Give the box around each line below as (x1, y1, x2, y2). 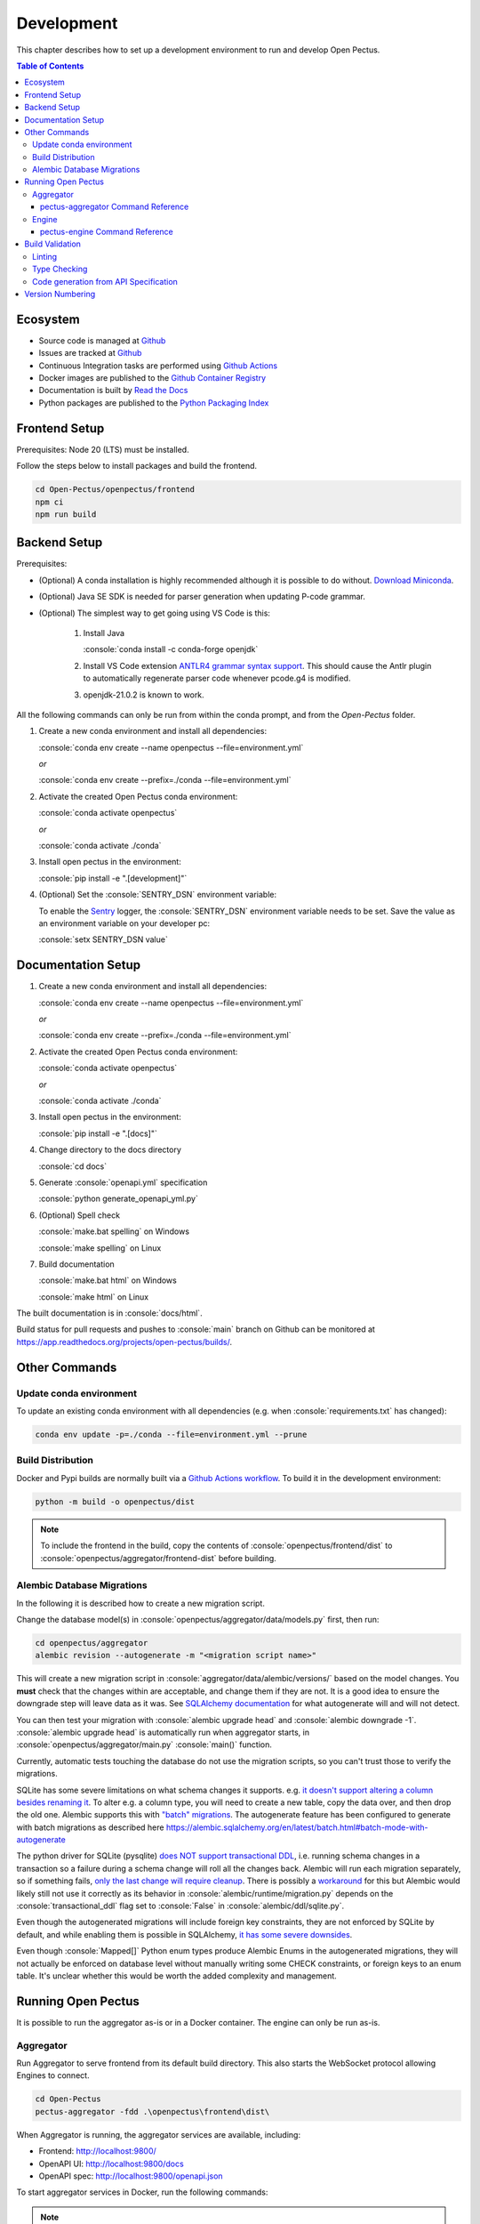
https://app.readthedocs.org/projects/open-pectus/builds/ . (16, 1336, 233, 1347)
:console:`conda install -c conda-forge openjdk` (83, 644, 259, 655)
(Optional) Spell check (38, 1210, 120, 1221)
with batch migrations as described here (16, 1822, 164, 1833)
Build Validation (24, 238, 82, 249)
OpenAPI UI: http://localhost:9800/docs (38, 2158, 184, 2169)
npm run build (35, 509, 97, 520)
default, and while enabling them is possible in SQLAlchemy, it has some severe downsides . (16, 1929, 353, 1939)
